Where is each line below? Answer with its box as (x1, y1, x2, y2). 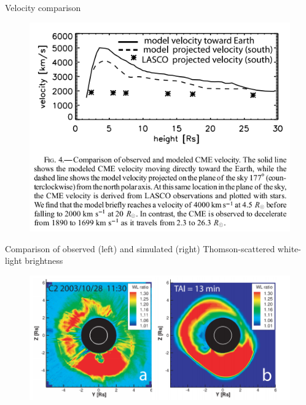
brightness (25, 254, 63, 267)
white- (277, 242, 301, 255)
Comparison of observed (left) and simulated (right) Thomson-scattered (5, 242, 275, 255)
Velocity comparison (5, 1, 81, 13)
